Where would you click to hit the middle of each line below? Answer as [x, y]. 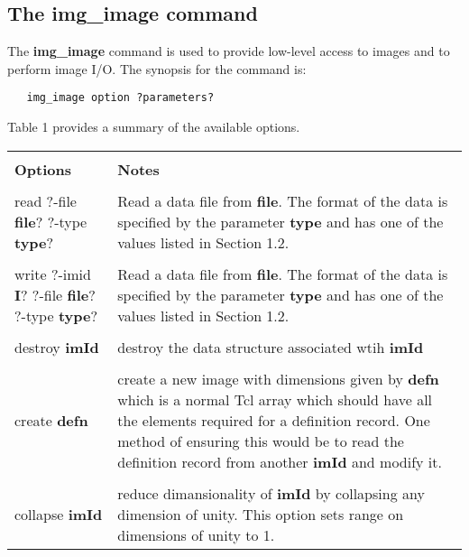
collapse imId [59, 514]
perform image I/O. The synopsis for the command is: [157, 68]
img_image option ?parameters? [120, 98]
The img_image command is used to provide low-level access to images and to [229, 51]
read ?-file [46, 200]
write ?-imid [53, 274]
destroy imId [57, 347]
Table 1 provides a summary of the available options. [154, 127]
